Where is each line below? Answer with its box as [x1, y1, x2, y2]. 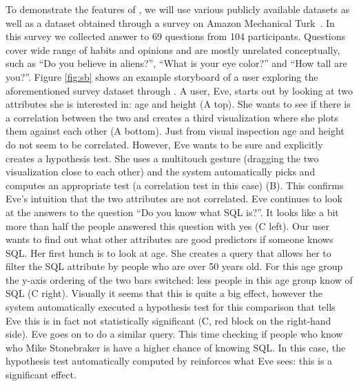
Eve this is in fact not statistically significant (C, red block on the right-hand [6, 313, 331, 327]
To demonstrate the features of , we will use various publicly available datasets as [6, 2, 350, 16]
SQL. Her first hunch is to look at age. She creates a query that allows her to [6, 245, 331, 260]
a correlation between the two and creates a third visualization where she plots [6, 110, 338, 124]
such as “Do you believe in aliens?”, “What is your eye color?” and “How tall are [6, 56, 347, 70]
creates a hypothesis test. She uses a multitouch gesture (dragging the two [6, 151, 319, 165]
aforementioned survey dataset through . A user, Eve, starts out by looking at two [6, 83, 353, 97]
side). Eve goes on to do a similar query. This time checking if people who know [6, 327, 343, 341]
